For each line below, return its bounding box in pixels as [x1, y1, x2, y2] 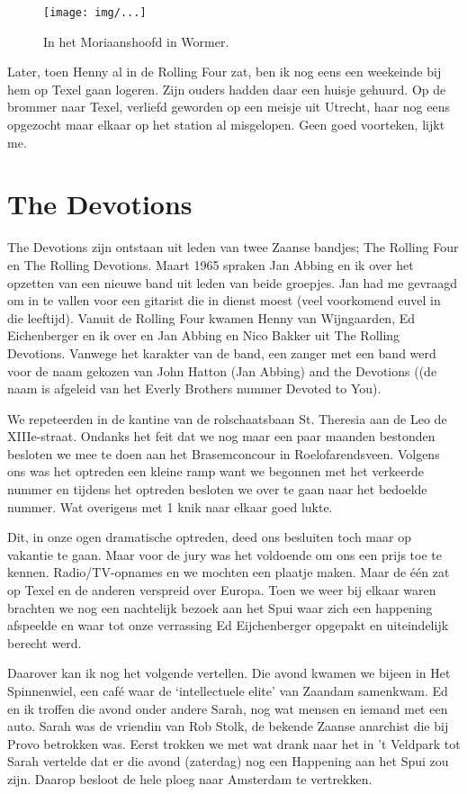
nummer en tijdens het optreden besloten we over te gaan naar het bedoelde [7, 480, 427, 499]
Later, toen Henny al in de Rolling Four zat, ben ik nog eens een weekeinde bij [7, 62, 442, 81]
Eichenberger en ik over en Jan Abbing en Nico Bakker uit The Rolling [7, 326, 400, 345]
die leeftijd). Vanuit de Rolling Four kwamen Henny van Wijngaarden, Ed [7, 308, 416, 327]
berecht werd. [7, 633, 82, 652]
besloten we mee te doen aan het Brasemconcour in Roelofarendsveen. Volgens [7, 444, 440, 463]
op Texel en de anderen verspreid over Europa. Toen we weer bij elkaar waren [7, 581, 436, 600]
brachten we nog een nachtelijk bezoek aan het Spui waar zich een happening [7, 598, 433, 617]
